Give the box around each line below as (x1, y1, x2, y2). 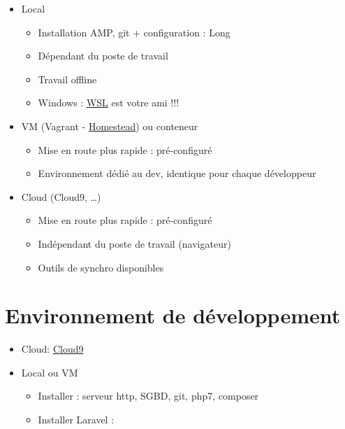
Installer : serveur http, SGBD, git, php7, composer (38, 388, 259, 403)
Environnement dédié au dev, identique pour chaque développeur (38, 166, 316, 181)
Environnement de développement (5, 301, 341, 330)
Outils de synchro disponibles (38, 260, 164, 274)
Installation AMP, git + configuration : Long (38, 24, 230, 39)
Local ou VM (21, 365, 78, 379)
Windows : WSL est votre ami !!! (38, 95, 179, 110)
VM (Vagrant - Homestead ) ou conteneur (21, 118, 198, 133)
